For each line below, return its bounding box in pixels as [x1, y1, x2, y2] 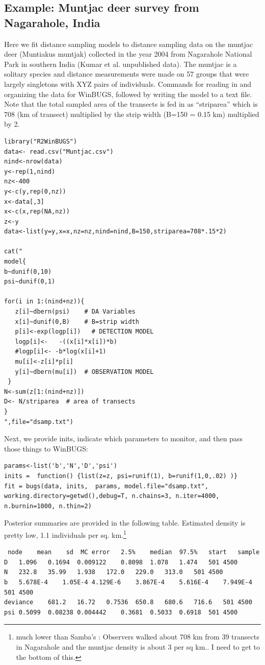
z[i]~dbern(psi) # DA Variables [15, 308, 136, 316]
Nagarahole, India [4, 14, 100, 30]
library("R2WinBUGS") [4, 137, 77, 145]
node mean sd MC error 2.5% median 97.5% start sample [8, 549, 260, 556]
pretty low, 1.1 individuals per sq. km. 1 [4, 528, 126, 540]
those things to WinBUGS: [4, 443, 88, 454]
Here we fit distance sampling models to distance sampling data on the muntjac [4, 38, 253, 49]
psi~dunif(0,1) [4, 278, 56, 286]
